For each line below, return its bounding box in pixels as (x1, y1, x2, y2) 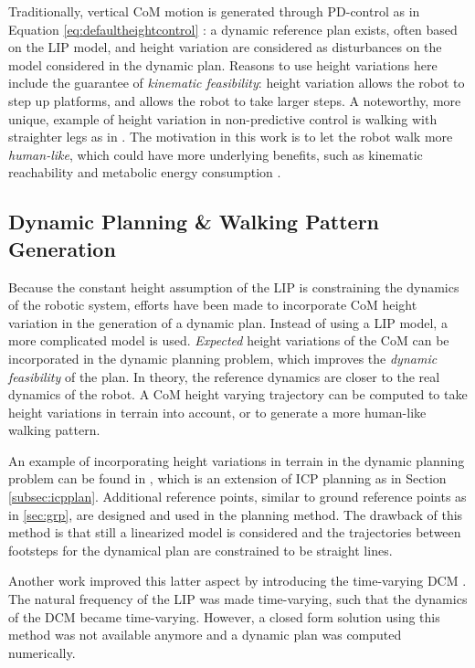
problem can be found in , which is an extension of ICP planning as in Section (8, 469, 447, 488)
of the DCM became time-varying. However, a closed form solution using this (8, 607, 440, 626)
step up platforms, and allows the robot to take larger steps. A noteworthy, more (8, 90, 461, 110)
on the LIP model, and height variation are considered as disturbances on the (8, 37, 442, 57)
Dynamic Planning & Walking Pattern (8, 207, 380, 236)
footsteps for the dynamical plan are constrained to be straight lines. (8, 540, 393, 559)
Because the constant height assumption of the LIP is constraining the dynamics (8, 277, 459, 296)
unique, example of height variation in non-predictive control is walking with (8, 109, 438, 128)
